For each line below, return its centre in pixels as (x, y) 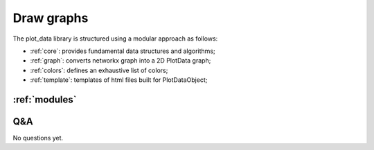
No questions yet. (38, 138)
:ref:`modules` (45, 99)
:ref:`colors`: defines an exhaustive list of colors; (99, 70)
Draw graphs (51, 18)
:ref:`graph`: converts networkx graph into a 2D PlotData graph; (121, 61)
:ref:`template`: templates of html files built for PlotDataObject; (119, 80)
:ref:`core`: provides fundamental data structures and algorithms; (123, 51)
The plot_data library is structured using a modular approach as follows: (115, 39)
